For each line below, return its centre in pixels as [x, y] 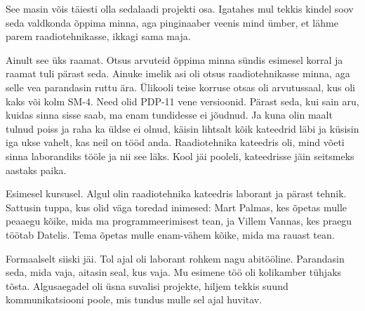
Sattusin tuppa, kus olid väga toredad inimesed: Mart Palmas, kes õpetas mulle [177, 207]
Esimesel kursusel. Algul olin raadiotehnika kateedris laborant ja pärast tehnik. [176, 193]
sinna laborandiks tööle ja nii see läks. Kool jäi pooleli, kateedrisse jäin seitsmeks [180, 155]
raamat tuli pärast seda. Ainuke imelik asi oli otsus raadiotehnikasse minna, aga [178, 73]
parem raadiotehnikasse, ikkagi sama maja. [98, 36]
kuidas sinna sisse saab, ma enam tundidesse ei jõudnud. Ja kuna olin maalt [169, 115]
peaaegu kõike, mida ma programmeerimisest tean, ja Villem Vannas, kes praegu [179, 221]
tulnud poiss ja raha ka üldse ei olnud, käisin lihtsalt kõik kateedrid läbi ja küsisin [182, 128]
